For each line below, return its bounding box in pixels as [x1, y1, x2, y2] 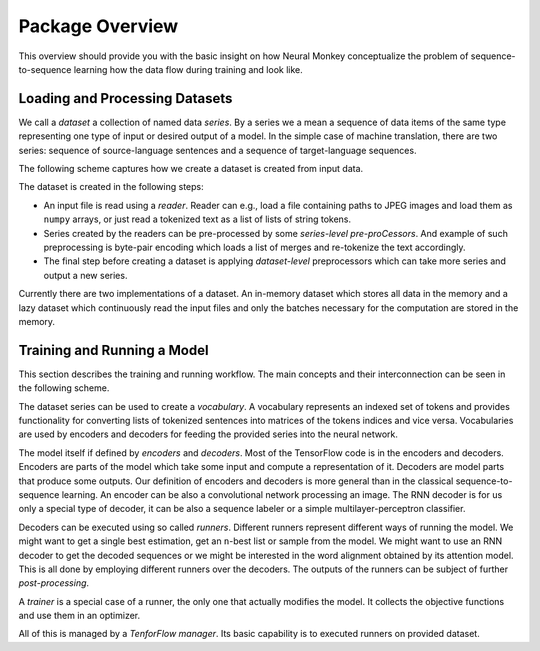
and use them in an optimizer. [18, 610, 141, 622]
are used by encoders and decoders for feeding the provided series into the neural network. [18, 428, 399, 440]
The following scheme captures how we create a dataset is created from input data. [18, 163, 364, 175]
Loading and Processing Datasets [18, 90, 233, 107]
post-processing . [18, 577, 90, 589]
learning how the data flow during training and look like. [73, 63, 304, 75]
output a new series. [43, 269, 128, 281]
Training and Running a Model [18, 341, 209, 359]
